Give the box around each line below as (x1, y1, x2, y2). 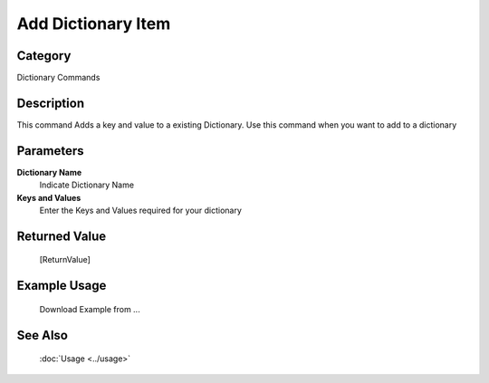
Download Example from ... (39, 303, 140, 314)
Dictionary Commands (16, 72, 101, 83)
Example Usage (16, 278, 107, 293)
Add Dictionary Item (16, 14, 171, 34)
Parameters (16, 143, 84, 158)
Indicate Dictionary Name (39, 179, 135, 190)
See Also (16, 327, 68, 343)
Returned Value (16, 228, 107, 244)
